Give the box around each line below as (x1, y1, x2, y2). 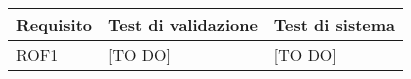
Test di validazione (108, 13, 258, 36)
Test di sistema (273, 13, 396, 36)
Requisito (16, 13, 93, 36)
